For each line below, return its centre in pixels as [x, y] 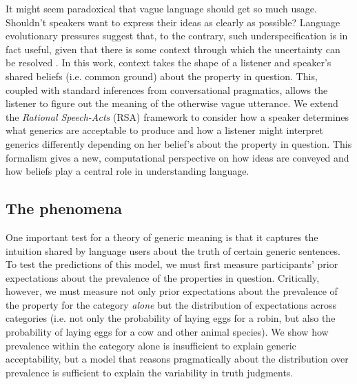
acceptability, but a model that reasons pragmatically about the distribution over [177, 359]
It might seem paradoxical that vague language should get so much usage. [161, 8]
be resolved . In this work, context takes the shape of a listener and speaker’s [169, 63]
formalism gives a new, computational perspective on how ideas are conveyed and [177, 157]
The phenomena [64, 208]
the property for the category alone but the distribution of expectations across [171, 304]
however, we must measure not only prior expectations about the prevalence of [172, 291]
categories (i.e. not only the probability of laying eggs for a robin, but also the [171, 318]
